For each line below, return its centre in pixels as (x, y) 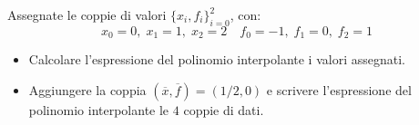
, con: (245, 14)
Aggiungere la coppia (87, 89)
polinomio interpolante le (99, 109)
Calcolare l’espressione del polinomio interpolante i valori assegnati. (217, 59)
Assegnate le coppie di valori (87, 14)
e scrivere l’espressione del (339, 89)
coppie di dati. (224, 109)
